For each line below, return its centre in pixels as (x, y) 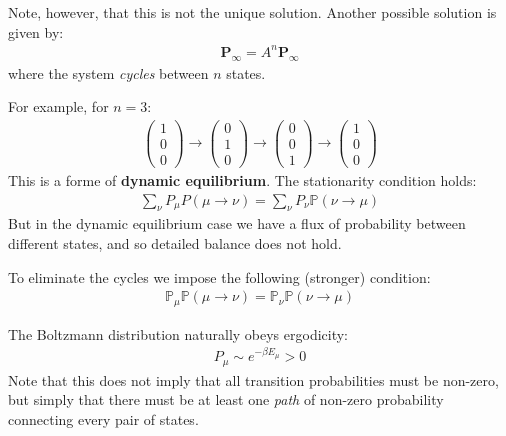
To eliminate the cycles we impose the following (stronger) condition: (219, 276)
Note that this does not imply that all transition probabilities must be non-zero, (253, 379)
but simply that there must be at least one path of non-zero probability (226, 399)
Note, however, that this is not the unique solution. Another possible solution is (252, 12)
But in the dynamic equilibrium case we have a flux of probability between (237, 223)
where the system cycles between (108, 72)
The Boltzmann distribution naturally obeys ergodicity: (178, 333)
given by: (36, 31)
